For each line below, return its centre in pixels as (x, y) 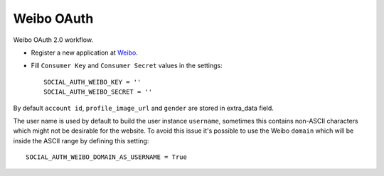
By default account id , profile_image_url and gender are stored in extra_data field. (143, 108)
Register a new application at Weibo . (84, 53)
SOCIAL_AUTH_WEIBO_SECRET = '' (98, 92)
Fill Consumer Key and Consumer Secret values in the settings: (127, 66)
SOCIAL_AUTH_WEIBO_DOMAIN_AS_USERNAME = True (107, 157)
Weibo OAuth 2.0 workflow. (53, 40)
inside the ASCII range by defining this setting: (81, 141)
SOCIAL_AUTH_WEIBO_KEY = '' (92, 82)
